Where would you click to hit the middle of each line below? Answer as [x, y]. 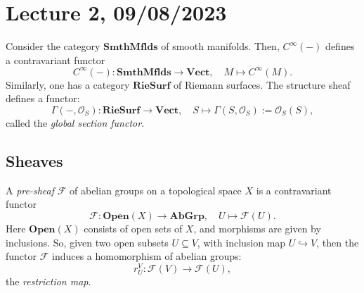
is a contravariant [294, 190]
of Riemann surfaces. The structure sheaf [262, 84]
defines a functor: [43, 98]
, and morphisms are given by [257, 228]
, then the [338, 242]
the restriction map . [48, 281]
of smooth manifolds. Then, [220, 46]
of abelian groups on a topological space [156, 190]
